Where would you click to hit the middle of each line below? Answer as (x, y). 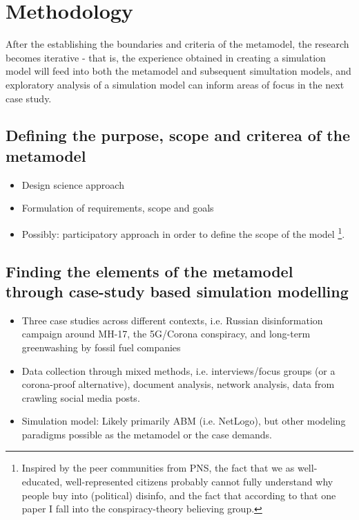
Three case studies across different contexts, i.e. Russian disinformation (172, 320)
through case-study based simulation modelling (177, 291)
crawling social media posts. (81, 397)
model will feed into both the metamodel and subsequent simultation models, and (178, 71)
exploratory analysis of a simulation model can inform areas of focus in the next (175, 84)
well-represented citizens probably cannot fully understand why (199, 482)
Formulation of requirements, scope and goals (118, 208)
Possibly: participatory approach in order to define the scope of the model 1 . (183, 232)
